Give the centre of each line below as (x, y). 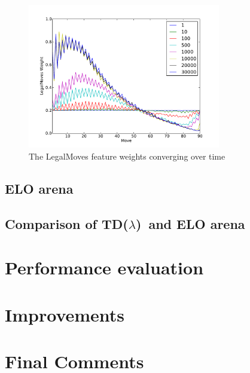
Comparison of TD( (67, 223)
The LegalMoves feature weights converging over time (127, 156)
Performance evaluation (104, 267)
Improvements (65, 314)
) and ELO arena (190, 223)
